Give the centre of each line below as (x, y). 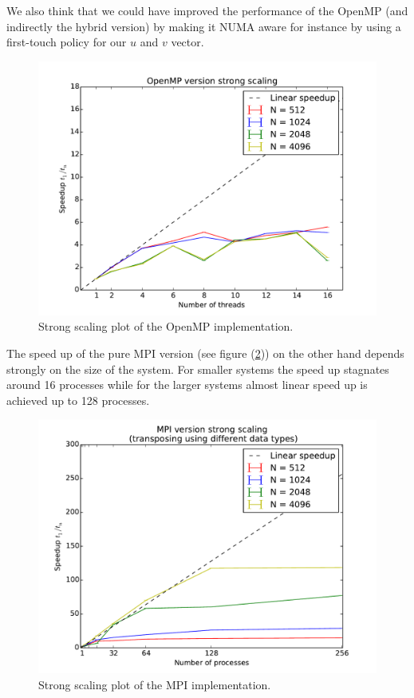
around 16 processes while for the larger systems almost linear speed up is (187, 385)
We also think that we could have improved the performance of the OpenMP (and (207, 10)
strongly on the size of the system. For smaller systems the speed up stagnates (198, 369)
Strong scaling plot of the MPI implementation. (155, 684)
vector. (187, 42)
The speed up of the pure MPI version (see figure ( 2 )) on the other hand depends (205, 353)
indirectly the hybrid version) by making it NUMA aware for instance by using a (204, 26)
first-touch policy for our (67, 42)
